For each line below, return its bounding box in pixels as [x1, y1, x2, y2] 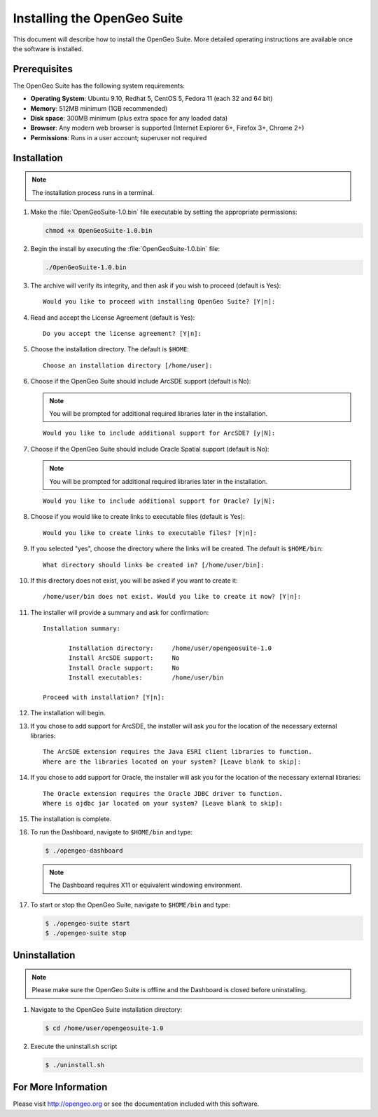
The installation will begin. [30, 709, 106, 717]
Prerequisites [13, 63, 73, 75]
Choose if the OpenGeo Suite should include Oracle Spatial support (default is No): [30, 445, 269, 453]
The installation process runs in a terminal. [31, 188, 154, 196]
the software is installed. [13, 44, 84, 53]
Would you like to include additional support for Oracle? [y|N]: [43, 497, 276, 505]
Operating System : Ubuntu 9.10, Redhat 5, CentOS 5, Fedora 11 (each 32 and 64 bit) [30, 95, 273, 103]
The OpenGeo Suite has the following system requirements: [13, 81, 185, 90]
